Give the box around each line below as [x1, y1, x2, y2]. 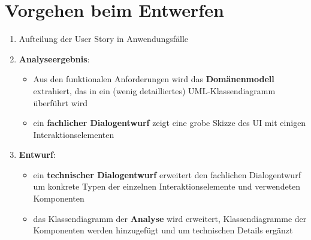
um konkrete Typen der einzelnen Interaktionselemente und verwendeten [33, 180, 301, 193]
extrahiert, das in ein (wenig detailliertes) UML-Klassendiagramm [33, 84, 276, 97]
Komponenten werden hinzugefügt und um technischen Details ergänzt [33, 224, 293, 236]
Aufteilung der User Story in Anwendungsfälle [19, 32, 189, 45]
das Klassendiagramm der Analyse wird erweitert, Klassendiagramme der [33, 212, 307, 224]
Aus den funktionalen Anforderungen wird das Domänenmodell [33, 73, 274, 85]
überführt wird [33, 96, 87, 109]
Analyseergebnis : [19, 52, 90, 65]
